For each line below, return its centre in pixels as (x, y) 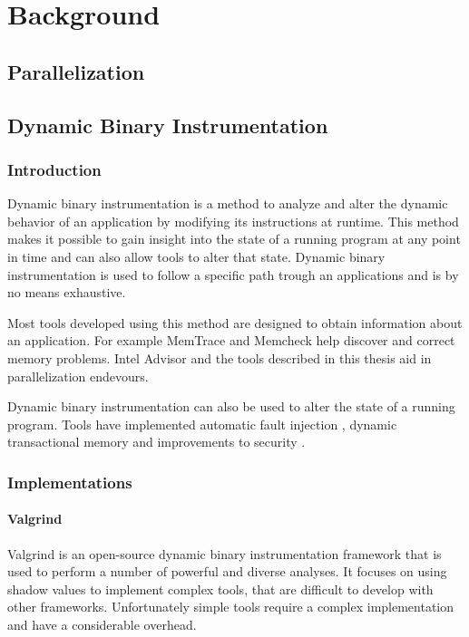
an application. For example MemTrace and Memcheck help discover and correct (231, 340)
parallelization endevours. (78, 376)
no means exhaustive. (67, 292)
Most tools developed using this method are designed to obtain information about (235, 322)
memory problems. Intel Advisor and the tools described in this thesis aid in (220, 357)
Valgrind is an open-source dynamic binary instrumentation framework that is (225, 553)
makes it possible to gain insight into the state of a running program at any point (234, 239)
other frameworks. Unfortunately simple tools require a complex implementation (231, 607)
